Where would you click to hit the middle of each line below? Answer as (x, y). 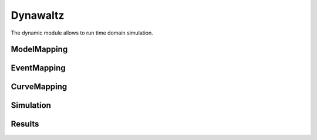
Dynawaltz (38, 15)
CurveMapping (39, 87)
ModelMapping (39, 49)
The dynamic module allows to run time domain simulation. (82, 33)
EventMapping (38, 68)
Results (25, 124)
